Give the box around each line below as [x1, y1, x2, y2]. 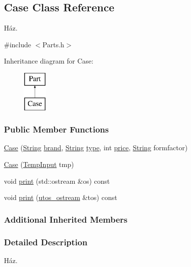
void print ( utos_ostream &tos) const [4, 192, 117, 202]
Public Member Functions [4, 123, 109, 135]
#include [4, 39, 31, 49]
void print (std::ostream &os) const [4, 175, 110, 186]
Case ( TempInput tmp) [4, 159, 74, 169]
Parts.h [42, 39, 64, 49]
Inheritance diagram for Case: [4, 56, 94, 66]
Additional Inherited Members [4, 213, 128, 225]
